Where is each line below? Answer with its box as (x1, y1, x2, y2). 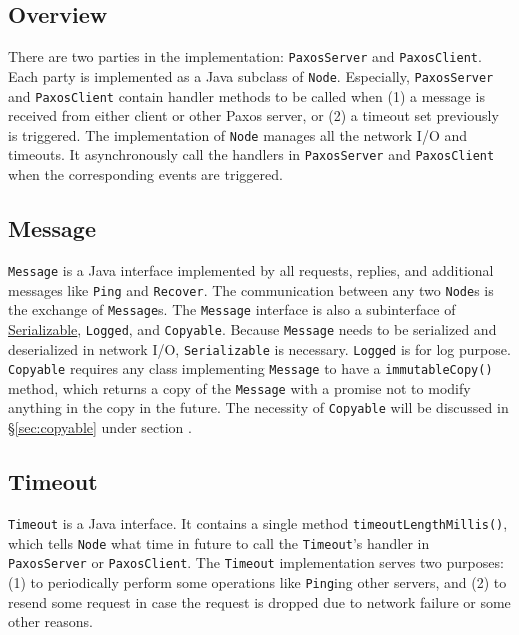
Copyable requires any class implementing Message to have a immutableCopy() (8, 358, 493, 379)
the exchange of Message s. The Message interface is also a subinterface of (8, 299, 456, 320)
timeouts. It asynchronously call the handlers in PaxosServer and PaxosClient (8, 144, 495, 165)
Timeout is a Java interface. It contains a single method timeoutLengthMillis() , (8, 512, 508, 533)
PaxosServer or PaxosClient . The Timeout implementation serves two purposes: (8, 552, 504, 573)
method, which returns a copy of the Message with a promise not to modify (8, 377, 471, 398)
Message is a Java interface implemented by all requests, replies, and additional (8, 259, 494, 280)
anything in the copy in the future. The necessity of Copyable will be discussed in (8, 397, 509, 418)
